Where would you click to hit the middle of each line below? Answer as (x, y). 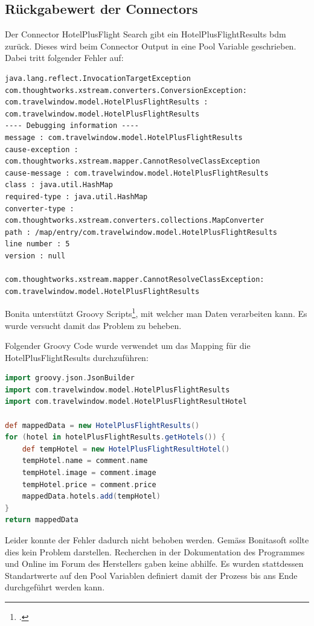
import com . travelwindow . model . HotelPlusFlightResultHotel (126, 402)
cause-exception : (42, 149)
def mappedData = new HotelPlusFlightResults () (102, 425)
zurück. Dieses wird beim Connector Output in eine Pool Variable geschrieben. (151, 46)
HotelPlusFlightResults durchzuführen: (77, 357)
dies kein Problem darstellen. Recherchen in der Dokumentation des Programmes (155, 551)
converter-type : (40, 209)
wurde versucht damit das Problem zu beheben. (93, 325)
